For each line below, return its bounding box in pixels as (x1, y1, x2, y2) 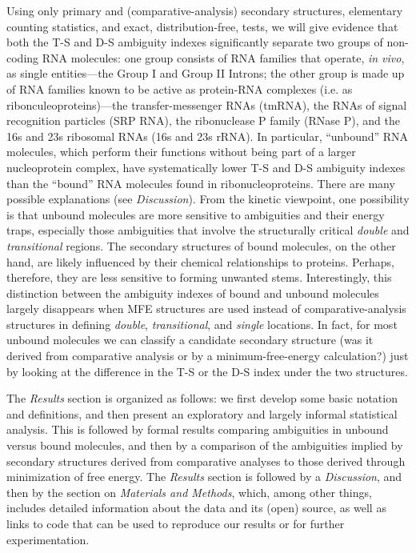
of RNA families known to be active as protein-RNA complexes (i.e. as (6, 80, 353, 97)
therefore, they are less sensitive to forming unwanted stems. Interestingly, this (6, 269, 392, 286)
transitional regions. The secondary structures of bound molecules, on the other (6, 237, 396, 254)
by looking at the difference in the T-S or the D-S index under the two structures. (6, 363, 408, 379)
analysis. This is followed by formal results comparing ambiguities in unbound (6, 421, 389, 438)
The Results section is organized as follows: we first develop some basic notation (6, 390, 398, 407)
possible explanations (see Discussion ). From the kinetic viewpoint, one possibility (6, 190, 410, 207)
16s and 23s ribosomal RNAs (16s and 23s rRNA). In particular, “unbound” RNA (6, 127, 409, 144)
